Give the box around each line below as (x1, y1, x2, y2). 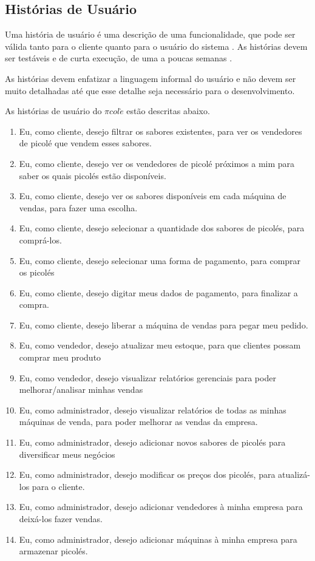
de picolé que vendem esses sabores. (19, 137, 152, 149)
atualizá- (278, 468, 310, 481)
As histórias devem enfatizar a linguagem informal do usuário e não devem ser (5, 72, 296, 84)
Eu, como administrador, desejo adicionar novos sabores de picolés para (19, 436, 286, 449)
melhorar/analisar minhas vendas (19, 383, 143, 396)
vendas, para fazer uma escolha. (19, 201, 138, 214)
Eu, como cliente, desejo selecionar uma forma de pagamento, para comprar (19, 254, 301, 267)
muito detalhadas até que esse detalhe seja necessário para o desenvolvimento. (5, 84, 295, 97)
